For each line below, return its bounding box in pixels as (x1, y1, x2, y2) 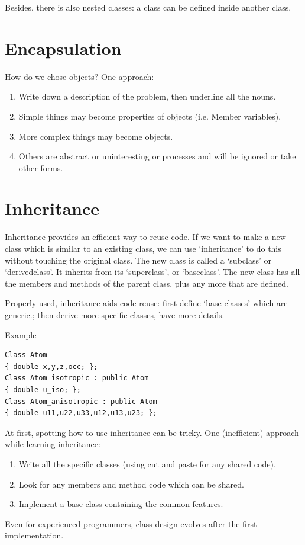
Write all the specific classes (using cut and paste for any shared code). (18, 457, 276, 470)
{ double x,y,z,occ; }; (5, 362, 98, 371)
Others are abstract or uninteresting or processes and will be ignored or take (18, 150, 296, 162)
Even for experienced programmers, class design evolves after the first (5, 517, 257, 530)
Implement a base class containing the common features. (18, 498, 223, 510)
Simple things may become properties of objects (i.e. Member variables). (18, 110, 281, 122)
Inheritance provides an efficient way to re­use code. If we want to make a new (5, 230, 286, 243)
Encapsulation (5, 36, 122, 60)
